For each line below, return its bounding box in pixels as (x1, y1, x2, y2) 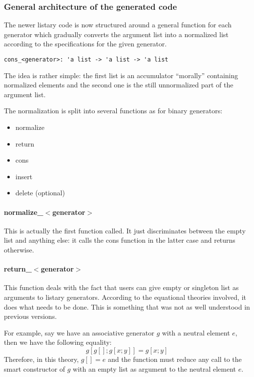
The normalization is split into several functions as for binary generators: (4, 105, 223, 116)
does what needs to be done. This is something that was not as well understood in (4, 301, 250, 312)
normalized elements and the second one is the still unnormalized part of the (4, 80, 233, 90)
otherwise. (4, 244, 34, 254)
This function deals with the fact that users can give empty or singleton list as (4, 282, 239, 293)
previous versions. (4, 311, 57, 321)
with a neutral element (162, 327, 230, 337)
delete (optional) (15, 188, 65, 198)
